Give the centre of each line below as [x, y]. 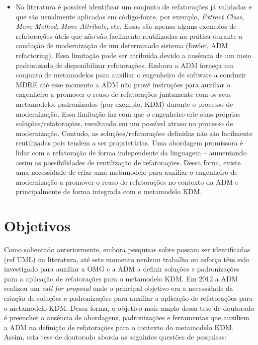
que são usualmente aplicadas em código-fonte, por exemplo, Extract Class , [130, 16]
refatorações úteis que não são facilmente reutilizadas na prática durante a [129, 35]
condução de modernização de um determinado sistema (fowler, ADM [122, 45]
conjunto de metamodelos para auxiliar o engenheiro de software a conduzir [131, 75]
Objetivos [37, 226]
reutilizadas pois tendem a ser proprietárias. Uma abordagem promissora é [129, 143]
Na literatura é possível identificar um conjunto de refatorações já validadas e [134, 6]
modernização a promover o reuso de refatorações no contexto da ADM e [127, 181]
